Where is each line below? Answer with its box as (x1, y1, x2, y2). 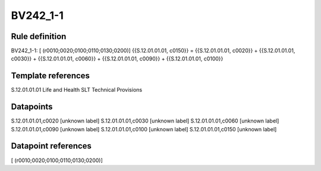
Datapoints (11, 102, 53, 112)
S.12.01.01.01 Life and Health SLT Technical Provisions (11, 86, 143, 93)
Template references (11, 71, 90, 81)
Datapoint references (11, 141, 92, 151)
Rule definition (11, 31, 67, 41)
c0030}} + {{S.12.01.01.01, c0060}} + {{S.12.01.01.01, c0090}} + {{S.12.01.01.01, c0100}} (11, 55, 224, 62)
